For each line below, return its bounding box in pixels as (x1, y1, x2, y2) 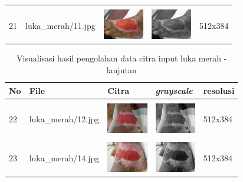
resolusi (203, 84, 235, 96)
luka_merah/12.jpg (29, 113, 100, 125)
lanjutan (106, 64, 137, 76)
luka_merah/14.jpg (29, 151, 100, 164)
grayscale (155, 84, 193, 96)
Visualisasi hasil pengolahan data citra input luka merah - (17, 52, 227, 64)
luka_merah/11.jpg (25, 19, 96, 31)
